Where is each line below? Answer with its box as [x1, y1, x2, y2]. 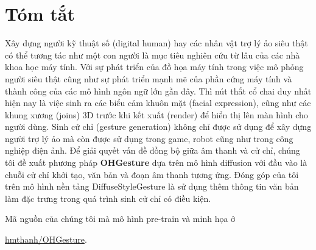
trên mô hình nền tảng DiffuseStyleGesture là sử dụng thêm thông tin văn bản [5, 180, 299, 193]
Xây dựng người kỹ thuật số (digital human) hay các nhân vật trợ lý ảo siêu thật [5, 37, 308, 49]
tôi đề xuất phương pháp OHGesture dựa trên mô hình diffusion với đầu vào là [5, 156, 307, 169]
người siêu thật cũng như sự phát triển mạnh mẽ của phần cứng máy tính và [5, 72, 292, 85]
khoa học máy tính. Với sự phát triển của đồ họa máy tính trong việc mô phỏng [5, 60, 304, 73]
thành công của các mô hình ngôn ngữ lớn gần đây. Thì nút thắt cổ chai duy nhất [5, 84, 312, 97]
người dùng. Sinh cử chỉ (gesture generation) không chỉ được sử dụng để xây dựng [5, 120, 312, 133]
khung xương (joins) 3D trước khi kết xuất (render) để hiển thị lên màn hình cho [5, 108, 308, 121]
